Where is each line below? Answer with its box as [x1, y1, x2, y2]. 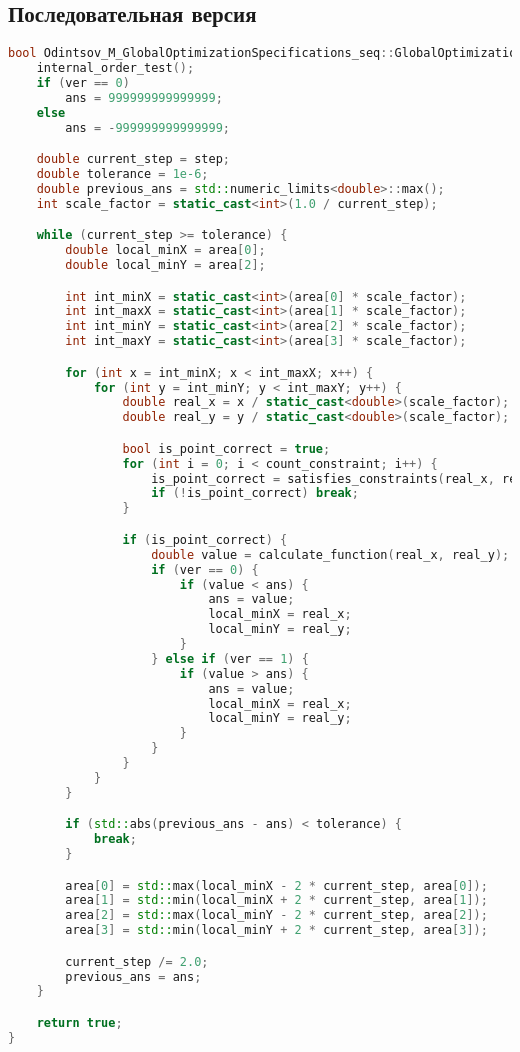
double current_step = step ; [36, 152, 230, 167]
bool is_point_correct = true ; [122, 441, 331, 456]
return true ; [36, 1016, 123, 1031]
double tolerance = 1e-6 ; [36, 166, 209, 181]
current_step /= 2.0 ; [65, 954, 209, 969]
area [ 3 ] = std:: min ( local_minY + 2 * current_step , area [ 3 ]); [65, 923, 488, 938]
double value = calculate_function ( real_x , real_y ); [151, 547, 510, 562]
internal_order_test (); [36, 61, 195, 76]
